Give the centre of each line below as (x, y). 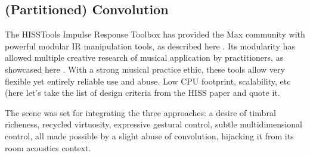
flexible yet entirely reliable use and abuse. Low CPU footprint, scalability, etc (148, 81)
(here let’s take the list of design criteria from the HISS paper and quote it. (142, 93)
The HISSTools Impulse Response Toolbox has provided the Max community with (155, 34)
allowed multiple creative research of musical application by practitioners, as (144, 57)
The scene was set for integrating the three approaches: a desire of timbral (140, 112)
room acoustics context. (48, 147)
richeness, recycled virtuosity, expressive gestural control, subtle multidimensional (154, 124)
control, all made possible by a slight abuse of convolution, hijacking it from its (149, 135)
